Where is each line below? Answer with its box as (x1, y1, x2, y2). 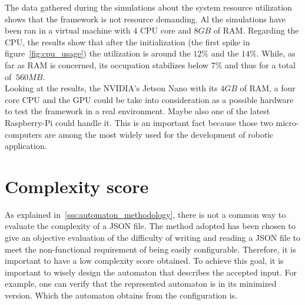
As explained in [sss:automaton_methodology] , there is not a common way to (5, 208, 286, 220)
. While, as (256, 47, 296, 59)
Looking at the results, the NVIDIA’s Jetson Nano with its (5, 82, 218, 94)
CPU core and (140, 24, 191, 37)
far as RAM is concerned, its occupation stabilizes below (5, 58, 208, 71)
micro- (276, 116, 299, 128)
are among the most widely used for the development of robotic (44, 128, 274, 140)
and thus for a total (224, 58, 296, 71)
